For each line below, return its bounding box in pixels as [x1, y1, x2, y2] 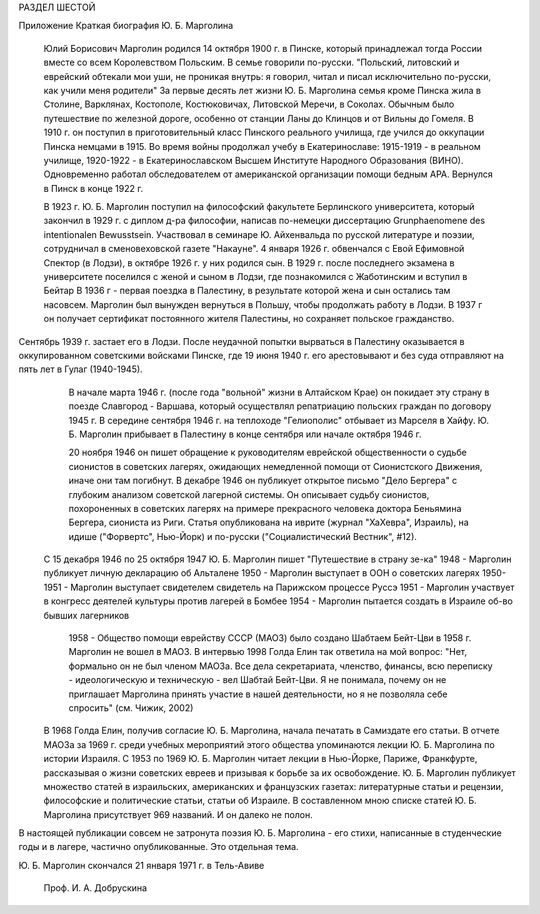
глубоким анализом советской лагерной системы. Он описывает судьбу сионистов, [68, 488, 430, 500]
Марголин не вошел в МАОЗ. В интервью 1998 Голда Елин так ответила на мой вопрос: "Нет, [68, 646, 468, 658]
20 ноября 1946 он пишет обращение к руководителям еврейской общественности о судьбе [68, 446, 467, 459]
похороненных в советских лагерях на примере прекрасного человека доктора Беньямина [68, 502, 462, 514]
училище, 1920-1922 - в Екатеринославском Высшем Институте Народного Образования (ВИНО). [43, 154, 464, 166]
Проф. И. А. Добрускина [43, 882, 148, 894]
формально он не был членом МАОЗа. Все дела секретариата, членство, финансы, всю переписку [68, 660, 494, 672]
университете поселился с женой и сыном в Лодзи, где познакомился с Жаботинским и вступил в [43, 271, 468, 283]
